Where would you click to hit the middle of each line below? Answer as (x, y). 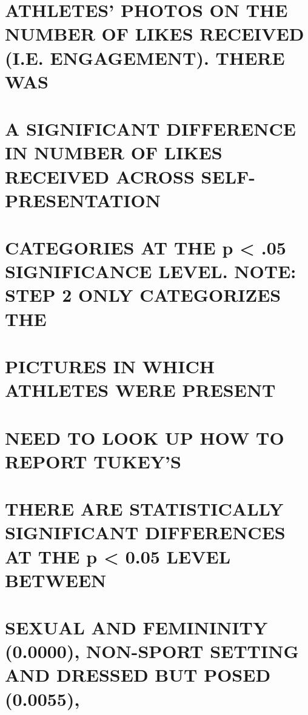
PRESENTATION (83, 200)
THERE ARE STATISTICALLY (144, 509)
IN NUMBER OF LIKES (114, 152)
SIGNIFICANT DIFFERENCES (145, 532)
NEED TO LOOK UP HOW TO (145, 437)
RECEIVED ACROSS (100, 176)
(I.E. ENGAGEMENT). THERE (145, 57)
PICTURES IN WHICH (110, 366)
